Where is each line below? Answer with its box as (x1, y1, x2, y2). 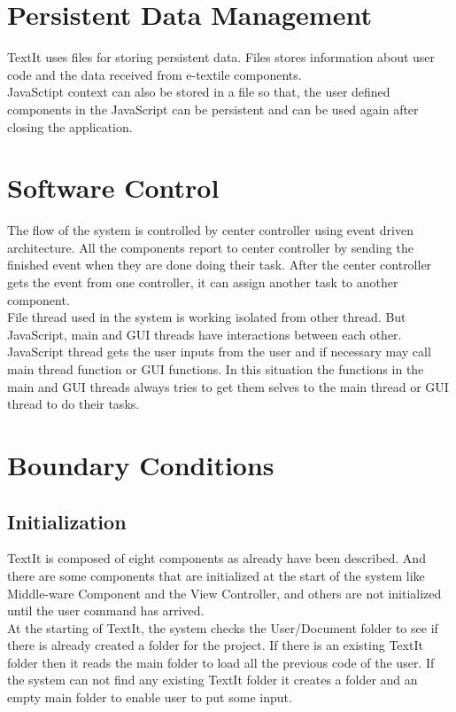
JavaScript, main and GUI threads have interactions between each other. (7, 325, 402, 343)
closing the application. (7, 117, 133, 136)
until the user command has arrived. (7, 601, 205, 620)
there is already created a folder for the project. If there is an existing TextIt (7, 636, 423, 654)
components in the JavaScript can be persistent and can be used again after (7, 99, 419, 118)
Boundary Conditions (7, 446, 274, 482)
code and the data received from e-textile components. (7, 65, 302, 83)
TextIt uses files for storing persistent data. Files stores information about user (7, 48, 436, 67)
